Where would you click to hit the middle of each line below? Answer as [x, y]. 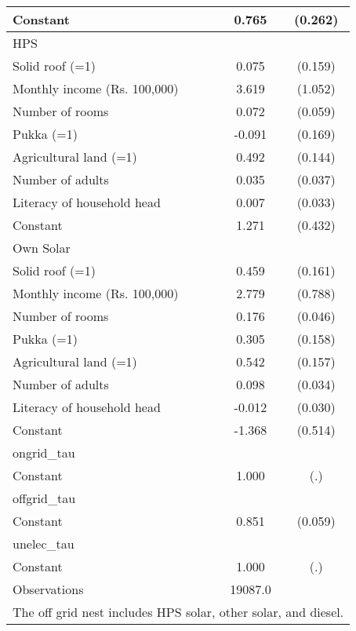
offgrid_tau [44, 498]
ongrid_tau [44, 452]
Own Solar [42, 248]
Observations [48, 589]
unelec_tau [44, 543]
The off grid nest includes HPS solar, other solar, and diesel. [178, 612]
